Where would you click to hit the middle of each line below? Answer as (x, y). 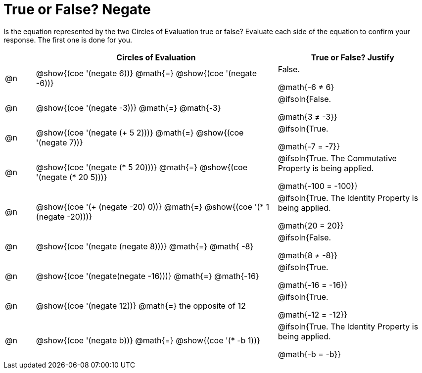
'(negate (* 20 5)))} (71, 177)
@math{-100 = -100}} (318, 186)
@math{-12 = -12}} (313, 314)
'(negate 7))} (59, 142)
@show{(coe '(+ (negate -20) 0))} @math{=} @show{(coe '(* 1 (153, 207)
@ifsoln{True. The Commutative (337, 158)
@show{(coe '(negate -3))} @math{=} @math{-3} (128, 108)
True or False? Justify (352, 57)
